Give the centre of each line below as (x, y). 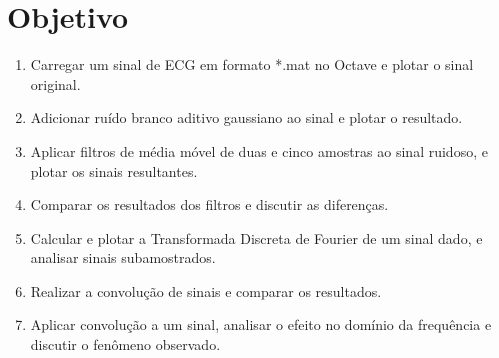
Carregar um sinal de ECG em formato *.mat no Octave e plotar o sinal (252, 64)
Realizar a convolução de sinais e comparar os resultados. (206, 290)
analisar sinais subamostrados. (123, 257)
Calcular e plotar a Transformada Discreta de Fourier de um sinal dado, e (256, 237)
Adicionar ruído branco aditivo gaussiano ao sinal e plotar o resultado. (246, 117)
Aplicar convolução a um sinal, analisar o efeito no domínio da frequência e (261, 324)
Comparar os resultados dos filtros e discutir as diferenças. (209, 204)
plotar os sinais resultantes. (114, 170)
